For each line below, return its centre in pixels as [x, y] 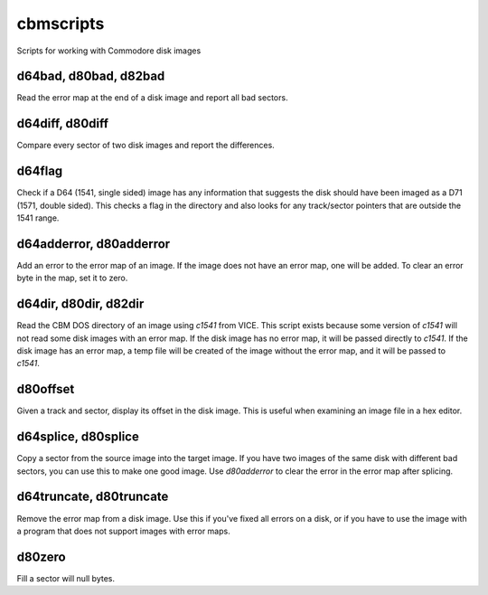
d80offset [46, 389]
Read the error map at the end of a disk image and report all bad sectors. [152, 98]
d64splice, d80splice [78, 437]
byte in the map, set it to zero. [72, 278]
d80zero [42, 557]
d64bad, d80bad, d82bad [91, 76]
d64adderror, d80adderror [94, 244]
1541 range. [38, 218]
